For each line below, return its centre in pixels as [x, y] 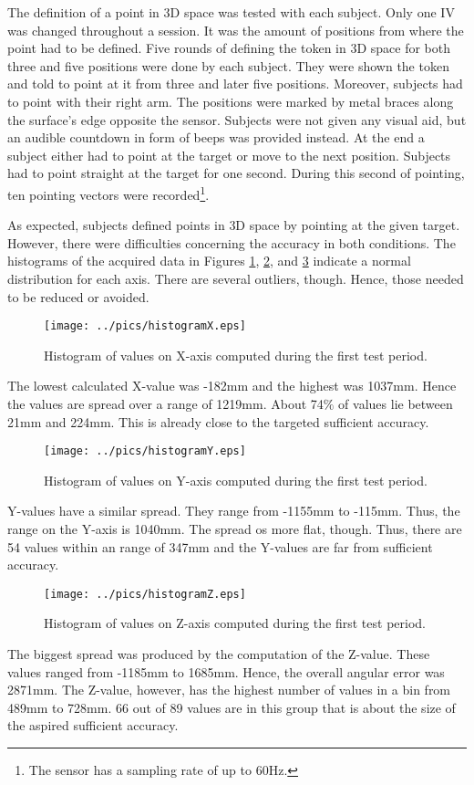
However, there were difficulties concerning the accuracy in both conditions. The [232, 242]
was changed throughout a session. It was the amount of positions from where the [236, 30]
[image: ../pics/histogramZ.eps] [145, 594]
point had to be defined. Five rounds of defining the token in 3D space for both [229, 48]
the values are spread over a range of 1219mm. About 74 [165, 403]
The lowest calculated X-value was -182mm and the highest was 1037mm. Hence [232, 386]
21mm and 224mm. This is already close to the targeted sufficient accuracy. [218, 421]
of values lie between [396, 403]
